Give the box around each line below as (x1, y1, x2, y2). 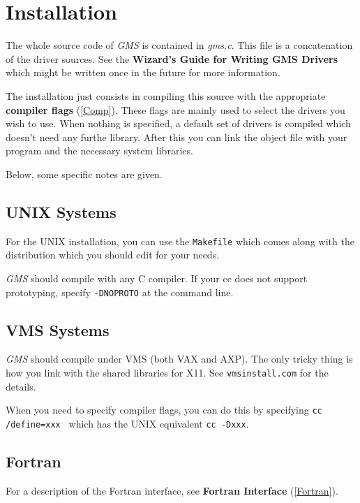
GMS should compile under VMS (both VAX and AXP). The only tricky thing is (6, 351, 353, 366)
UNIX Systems (6, 201, 117, 222)
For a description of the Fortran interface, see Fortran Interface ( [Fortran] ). (6, 483, 338, 497)
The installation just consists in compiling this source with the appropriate (6, 88, 326, 103)
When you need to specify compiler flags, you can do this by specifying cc (6, 402, 322, 417)
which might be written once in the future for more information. (6, 65, 280, 80)
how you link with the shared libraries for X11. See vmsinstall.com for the (6, 365, 329, 379)
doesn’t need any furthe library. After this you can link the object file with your (6, 129, 347, 144)
